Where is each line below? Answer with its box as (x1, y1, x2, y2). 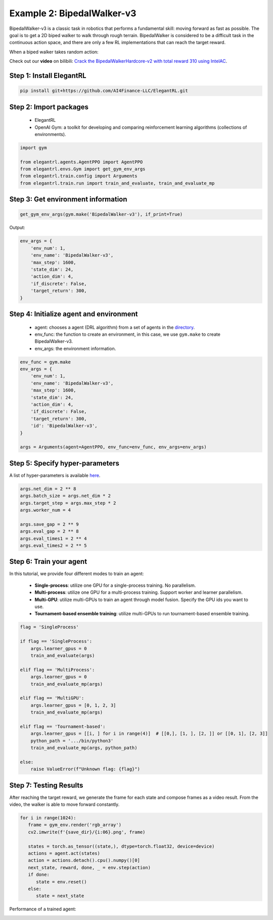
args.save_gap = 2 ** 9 (20, 521, 79, 527)
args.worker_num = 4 (20, 507, 71, 513)
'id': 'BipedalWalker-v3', (30, 423, 98, 429)
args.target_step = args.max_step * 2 (20, 500, 116, 506)
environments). (34, 131, 66, 137)
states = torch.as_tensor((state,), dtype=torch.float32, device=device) (28, 843, 215, 849)
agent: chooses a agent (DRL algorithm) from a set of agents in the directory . (34, 324, 195, 330)
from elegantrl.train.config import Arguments (20, 173, 138, 179)
